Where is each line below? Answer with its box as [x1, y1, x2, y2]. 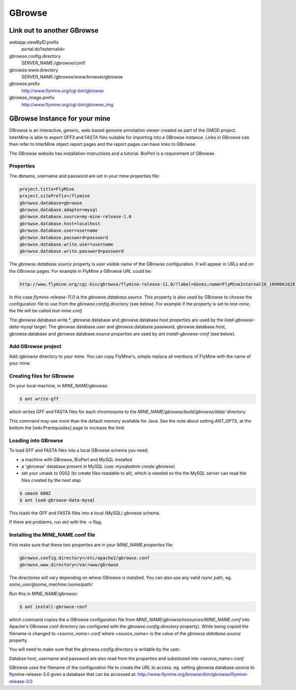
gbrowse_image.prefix [9, 94, 55, 101]
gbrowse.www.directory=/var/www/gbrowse [19, 561, 118, 567]
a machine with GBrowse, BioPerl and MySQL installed [21, 456, 133, 462]
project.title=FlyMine [19, 186, 74, 192]
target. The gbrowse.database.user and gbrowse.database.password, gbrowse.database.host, [34, 324, 226, 330]
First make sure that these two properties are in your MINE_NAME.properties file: [9, 542, 174, 548]
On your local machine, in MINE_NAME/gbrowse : [9, 383, 109, 389]
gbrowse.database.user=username [19, 228, 98, 233]
